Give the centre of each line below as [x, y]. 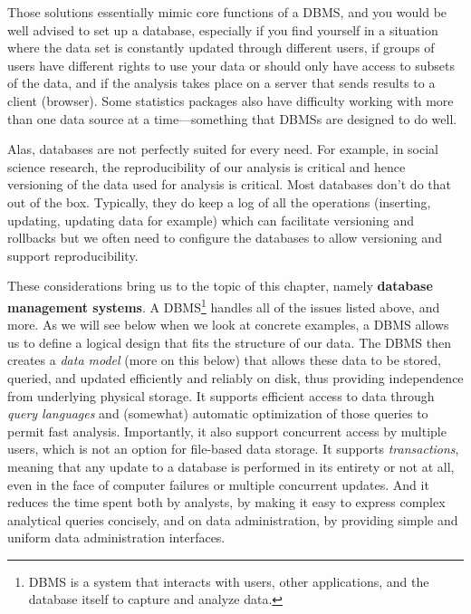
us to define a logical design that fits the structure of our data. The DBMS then [230, 342]
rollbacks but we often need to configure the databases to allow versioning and [225, 238]
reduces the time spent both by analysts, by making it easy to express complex [226, 502]
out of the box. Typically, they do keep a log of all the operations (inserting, [219, 201]
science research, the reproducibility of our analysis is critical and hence [207, 166]
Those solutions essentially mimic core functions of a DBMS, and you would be [227, 12]
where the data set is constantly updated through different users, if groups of [221, 48]
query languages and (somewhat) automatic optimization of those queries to [218, 413]
